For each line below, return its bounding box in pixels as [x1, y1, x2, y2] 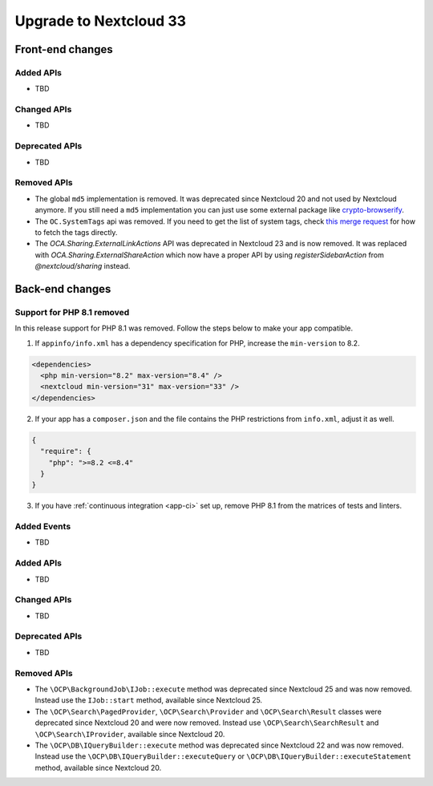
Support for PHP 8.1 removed [14, 306, 130, 318]
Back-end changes [14, 282, 111, 296]
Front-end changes [14, 43, 114, 56]
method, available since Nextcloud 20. [34, 763, 162, 772]
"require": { [40, 447, 91, 456]
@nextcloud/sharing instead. [34, 261, 131, 271]
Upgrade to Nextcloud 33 [14, 12, 187, 30]
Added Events [14, 521, 71, 533]
